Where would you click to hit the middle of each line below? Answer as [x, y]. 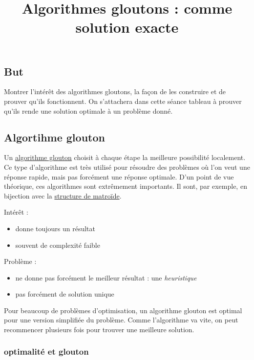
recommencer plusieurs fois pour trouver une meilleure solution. [99, 330]
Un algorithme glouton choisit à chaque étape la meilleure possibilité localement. [125, 157]
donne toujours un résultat [55, 228]
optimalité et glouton [46, 351]
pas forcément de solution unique [65, 294]
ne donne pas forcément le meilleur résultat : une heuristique [106, 277]
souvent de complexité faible [58, 245]
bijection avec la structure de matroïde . [63, 195]
